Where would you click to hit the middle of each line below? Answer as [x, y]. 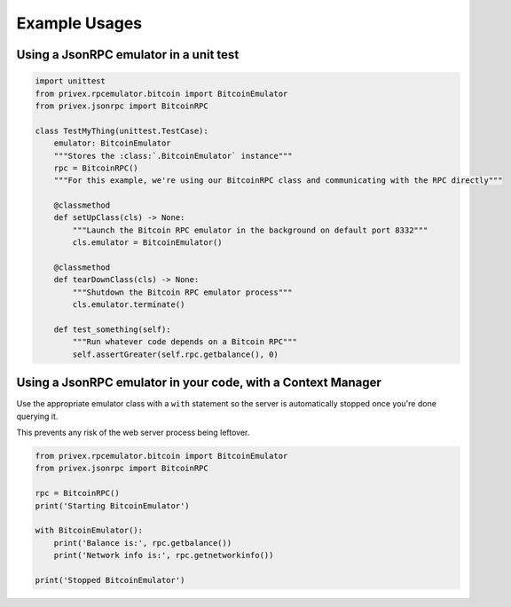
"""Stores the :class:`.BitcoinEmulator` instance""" [173, 156]
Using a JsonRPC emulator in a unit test [128, 55]
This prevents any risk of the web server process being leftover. [133, 433]
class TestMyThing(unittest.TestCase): [122, 130]
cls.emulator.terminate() [129, 305]
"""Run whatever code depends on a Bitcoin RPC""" [185, 342]
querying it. [37, 416]
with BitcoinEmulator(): [89, 531]
